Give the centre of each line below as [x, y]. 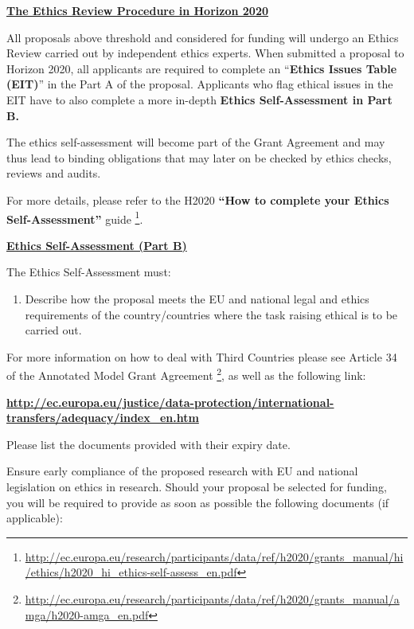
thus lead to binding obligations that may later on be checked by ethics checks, [199, 157]
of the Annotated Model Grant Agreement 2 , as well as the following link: [186, 374]
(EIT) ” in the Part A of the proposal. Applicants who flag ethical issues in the [200, 84]
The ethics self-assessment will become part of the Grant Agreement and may [196, 142]
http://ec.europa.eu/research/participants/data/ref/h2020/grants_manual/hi [214, 556]
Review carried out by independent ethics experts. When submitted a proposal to [205, 53]
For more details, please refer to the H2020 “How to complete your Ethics [198, 199]
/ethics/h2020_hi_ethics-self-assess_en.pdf [131, 572]
